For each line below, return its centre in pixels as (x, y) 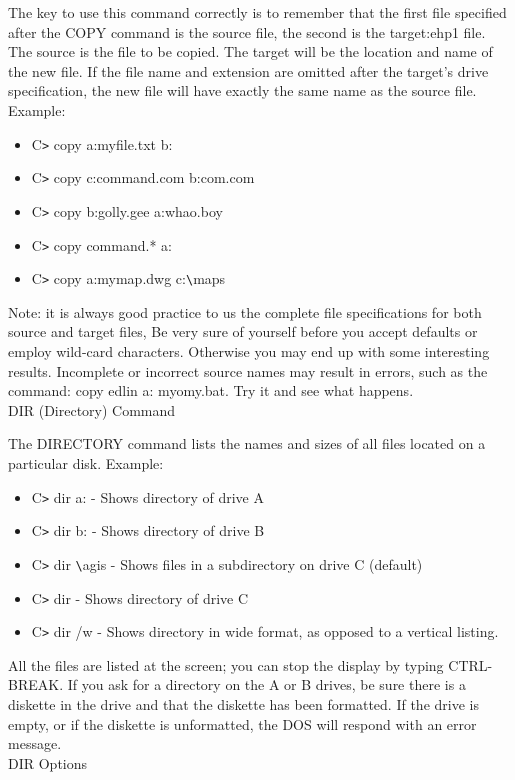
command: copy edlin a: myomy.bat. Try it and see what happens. (211, 390)
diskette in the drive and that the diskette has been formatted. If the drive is (243, 704)
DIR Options (48, 762)
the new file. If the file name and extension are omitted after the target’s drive (248, 70)
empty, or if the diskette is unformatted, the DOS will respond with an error (242, 723)
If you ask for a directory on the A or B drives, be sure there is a (266, 684)
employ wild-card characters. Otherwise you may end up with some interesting (249, 351)
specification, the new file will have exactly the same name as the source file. (242, 90)
